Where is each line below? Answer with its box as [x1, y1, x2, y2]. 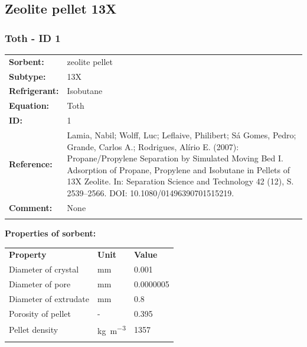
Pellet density [9, 323, 58, 335]
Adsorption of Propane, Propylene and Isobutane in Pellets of [67, 163, 290, 176]
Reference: [9, 157, 53, 170]
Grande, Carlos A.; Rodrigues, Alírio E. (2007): [67, 140, 239, 153]
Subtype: [9, 70, 46, 82]
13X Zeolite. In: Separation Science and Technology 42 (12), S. [67, 175, 294, 187]
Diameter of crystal [9, 263, 79, 275]
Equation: [9, 99, 50, 112]
